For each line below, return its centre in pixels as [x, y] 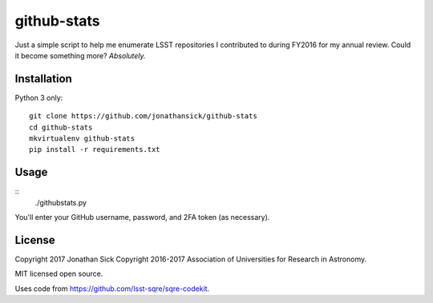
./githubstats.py [61, 202]
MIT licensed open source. [59, 274]
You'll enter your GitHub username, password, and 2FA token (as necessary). [142, 217]
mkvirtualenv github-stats [82, 139]
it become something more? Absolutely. [80, 55]
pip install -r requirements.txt [95, 150]
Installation [43, 79]
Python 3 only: [39, 98]
